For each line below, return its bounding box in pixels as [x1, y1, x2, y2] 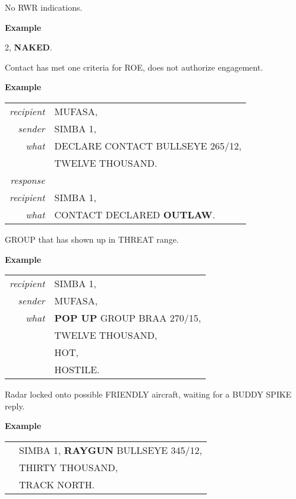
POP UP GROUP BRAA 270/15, [54, 311, 201, 325]
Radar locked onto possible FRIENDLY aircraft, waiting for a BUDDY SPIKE [5, 388, 292, 401]
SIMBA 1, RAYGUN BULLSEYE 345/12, [19, 443, 203, 457]
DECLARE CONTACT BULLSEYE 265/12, [54, 138, 242, 152]
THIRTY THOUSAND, [19, 460, 118, 474]
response [10, 173, 45, 187]
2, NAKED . [5, 41, 52, 53]
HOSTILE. [54, 363, 100, 377]
